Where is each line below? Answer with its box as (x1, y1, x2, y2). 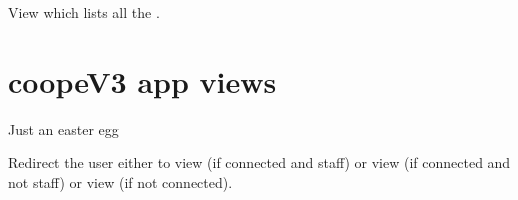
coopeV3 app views (8, 60, 277, 101)
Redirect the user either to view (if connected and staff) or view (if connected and (8, 152, 511, 173)
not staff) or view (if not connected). (8, 171, 233, 192)
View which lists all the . (8, 2, 160, 22)
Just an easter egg (8, 118, 119, 139)
